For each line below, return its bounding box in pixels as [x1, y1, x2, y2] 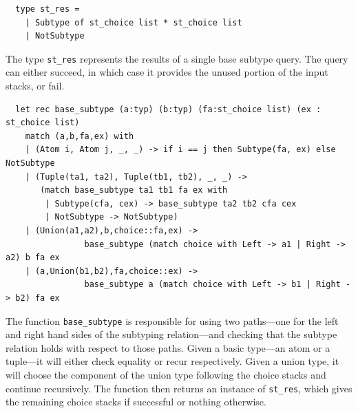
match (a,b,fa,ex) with [25, 131, 134, 141]
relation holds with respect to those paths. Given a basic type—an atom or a [6, 340, 330, 354]
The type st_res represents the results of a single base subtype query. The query [6, 51, 348, 65]
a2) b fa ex [6, 253, 60, 263]
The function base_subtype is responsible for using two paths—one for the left [6, 313, 339, 328]
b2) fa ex [15, 293, 60, 303]
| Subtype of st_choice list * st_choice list [25, 17, 242, 28]
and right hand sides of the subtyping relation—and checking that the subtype [6, 327, 337, 341]
